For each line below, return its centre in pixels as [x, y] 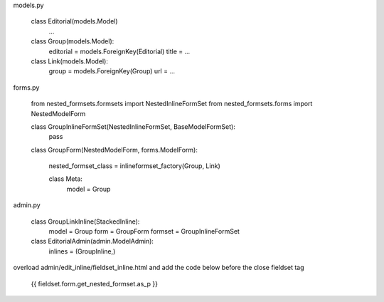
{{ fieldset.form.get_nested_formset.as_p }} [94, 283]
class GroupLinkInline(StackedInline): [85, 222]
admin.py [27, 205]
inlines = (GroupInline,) [82, 251]
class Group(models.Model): [73, 41]
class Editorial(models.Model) [74, 21]
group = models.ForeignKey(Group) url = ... [112, 71]
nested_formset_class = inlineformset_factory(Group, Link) [134, 166]
